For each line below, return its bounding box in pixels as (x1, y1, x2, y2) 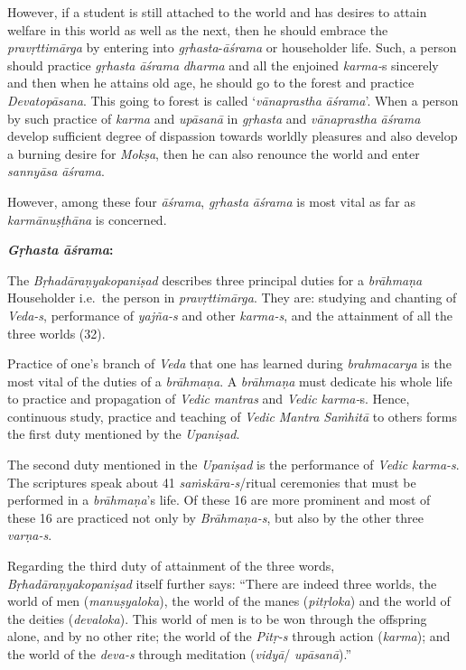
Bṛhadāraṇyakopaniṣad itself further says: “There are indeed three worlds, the (7, 573, 437, 592)
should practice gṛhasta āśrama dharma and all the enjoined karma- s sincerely (7, 55, 439, 74)
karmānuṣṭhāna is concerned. (7, 209, 167, 228)
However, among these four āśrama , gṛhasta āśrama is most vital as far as (7, 191, 416, 210)
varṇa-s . (7, 526, 52, 544)
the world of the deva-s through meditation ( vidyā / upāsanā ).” (7, 645, 352, 663)
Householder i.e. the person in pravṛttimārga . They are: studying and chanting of (7, 288, 457, 307)
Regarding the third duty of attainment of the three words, (7, 556, 335, 575)
